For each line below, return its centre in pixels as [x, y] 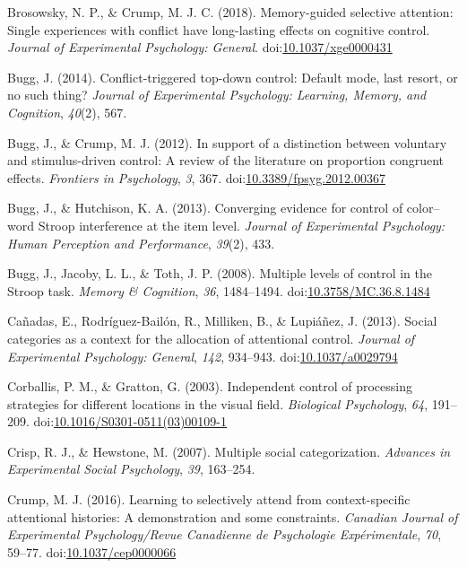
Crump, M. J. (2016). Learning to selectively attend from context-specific [209, 499]
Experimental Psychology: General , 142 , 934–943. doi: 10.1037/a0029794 [203, 356]
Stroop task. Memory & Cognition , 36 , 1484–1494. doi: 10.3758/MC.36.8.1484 [219, 290]
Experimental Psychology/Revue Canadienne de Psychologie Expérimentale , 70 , [225, 534]
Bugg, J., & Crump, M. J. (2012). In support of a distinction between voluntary [227, 142]
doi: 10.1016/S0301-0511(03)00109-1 [130, 421]
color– [423, 208]
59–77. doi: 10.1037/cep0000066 [92, 551]
